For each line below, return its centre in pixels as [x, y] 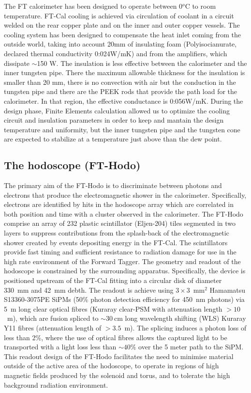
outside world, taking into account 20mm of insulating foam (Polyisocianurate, [120, 44]
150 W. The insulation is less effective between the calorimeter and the [142, 63]
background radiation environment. [56, 385]
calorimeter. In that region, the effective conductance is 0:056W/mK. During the [124, 101]
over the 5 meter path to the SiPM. [191, 347]
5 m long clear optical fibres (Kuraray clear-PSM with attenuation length [113, 308]
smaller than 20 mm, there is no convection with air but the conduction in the [120, 82]
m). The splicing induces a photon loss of [185, 328]
